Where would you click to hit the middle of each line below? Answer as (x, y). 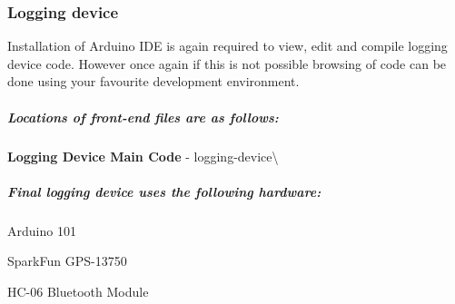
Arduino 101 (42, 230)
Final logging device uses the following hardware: (164, 191)
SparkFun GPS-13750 (67, 261)
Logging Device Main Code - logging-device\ (143, 156)
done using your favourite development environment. (153, 81)
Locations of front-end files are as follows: (143, 117)
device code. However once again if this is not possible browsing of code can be (227, 63)
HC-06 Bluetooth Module (78, 291)
